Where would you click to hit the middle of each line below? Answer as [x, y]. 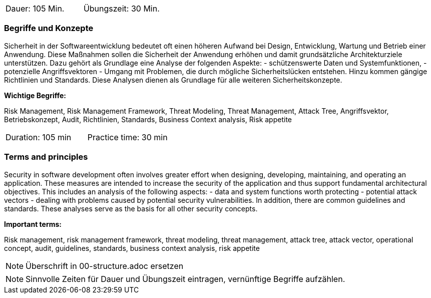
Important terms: [33, 224]
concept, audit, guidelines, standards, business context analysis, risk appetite [132, 248]
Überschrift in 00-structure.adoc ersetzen [105, 266]
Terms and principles [46, 157]
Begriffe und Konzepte [49, 28]
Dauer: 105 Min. [35, 9]
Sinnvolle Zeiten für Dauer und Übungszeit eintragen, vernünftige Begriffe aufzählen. [185, 279]
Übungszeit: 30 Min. [121, 9]
